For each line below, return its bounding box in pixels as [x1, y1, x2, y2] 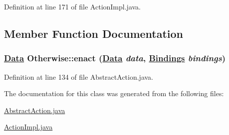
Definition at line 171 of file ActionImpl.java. [4, 1, 141, 11]
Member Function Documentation [4, 25, 184, 41]
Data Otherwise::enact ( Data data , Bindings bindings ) [4, 52, 226, 64]
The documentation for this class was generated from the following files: [4, 88, 224, 99]
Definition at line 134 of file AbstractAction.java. [4, 71, 153, 82]
